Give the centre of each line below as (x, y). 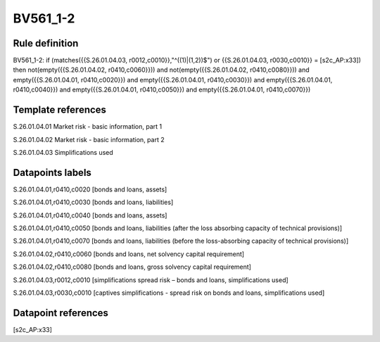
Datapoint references (61, 313)
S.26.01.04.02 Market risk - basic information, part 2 (89, 139)
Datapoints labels (52, 172)
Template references (60, 110)
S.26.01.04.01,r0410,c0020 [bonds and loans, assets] (90, 189)
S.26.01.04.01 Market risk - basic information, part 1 (88, 127)
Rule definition (46, 43)
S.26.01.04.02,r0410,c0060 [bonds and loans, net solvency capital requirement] (129, 254)
